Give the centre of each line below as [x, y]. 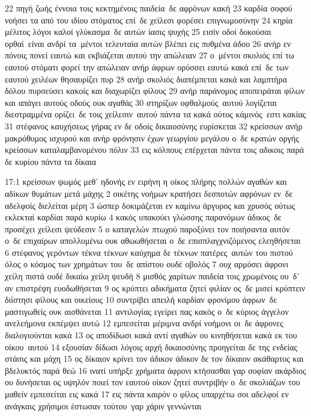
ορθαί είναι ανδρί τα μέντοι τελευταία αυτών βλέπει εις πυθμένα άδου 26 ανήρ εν [148, 43]
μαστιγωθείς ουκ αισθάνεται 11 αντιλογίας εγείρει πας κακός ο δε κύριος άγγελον [147, 311]
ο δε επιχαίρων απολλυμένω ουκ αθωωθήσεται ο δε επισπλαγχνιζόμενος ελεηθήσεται [153, 241]
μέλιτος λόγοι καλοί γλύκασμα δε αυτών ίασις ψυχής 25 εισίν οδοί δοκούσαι [138, 32]
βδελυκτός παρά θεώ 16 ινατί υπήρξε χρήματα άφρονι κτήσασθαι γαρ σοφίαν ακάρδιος [155, 370]
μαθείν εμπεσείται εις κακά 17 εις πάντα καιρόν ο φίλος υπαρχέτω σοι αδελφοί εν [147, 394]
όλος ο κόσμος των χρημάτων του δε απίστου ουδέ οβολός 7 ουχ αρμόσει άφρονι [147, 264]
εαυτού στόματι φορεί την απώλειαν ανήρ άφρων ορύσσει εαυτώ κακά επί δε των [147, 67]
